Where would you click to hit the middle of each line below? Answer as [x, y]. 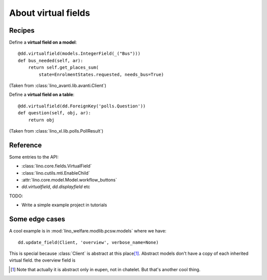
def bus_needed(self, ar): [51, 60]
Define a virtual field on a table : [42, 94]
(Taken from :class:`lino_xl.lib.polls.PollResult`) [56, 131]
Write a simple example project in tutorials [64, 205]
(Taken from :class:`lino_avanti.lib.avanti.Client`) [58, 86]
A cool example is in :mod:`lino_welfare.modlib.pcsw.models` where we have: [88, 231]
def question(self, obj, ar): [55, 113]
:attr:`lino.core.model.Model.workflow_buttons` [69, 180]
